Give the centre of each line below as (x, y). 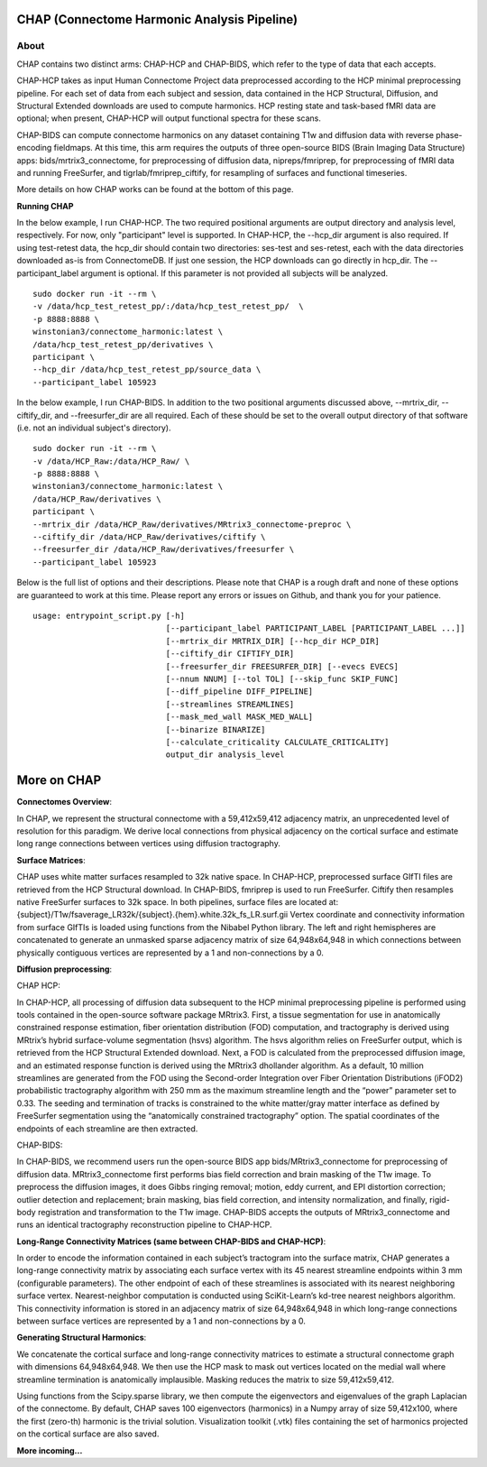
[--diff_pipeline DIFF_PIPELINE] (239, 692)
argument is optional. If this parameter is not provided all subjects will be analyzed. (234, 273)
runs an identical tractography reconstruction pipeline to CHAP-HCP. (144, 1225)
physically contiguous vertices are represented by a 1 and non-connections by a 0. (170, 953)
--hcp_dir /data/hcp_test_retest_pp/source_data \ (147, 369)
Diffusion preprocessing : (64, 969)
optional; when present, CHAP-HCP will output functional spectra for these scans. (169, 118)
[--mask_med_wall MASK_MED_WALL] (239, 717)
